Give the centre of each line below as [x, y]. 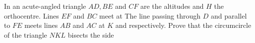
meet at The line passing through [150, 15]
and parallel [229, 15]
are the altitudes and [172, 6]
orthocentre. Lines [32, 15]
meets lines [41, 25]
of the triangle [26, 34]
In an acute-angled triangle [45, 6]
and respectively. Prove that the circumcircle [183, 25]
